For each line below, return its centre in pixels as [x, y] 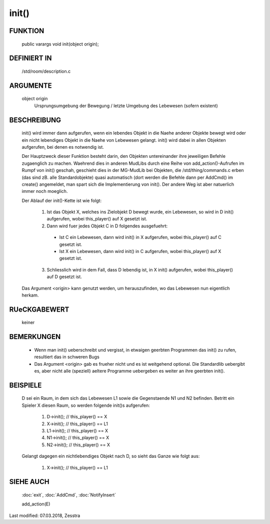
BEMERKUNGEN [35, 337]
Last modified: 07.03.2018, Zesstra [45, 515]
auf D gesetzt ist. [64, 277]
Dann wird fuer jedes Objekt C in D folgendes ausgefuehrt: [107, 226]
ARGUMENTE [30, 85]
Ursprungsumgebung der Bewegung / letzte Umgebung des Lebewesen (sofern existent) [126, 106]
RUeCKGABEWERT [39, 309]
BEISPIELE [25, 385]
